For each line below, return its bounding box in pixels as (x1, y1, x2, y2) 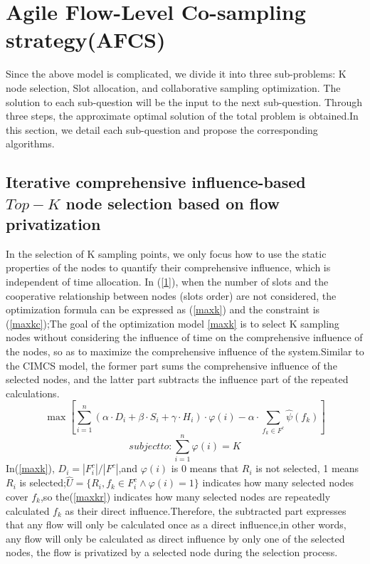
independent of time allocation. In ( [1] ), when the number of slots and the (6, 274, 329, 289)
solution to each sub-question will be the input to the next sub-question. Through (6, 94, 362, 109)
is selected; (19, 475, 66, 490)
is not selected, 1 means (255, 461, 359, 476)
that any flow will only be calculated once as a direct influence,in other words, (6, 517, 347, 532)
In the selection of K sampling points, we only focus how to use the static (6, 246, 327, 261)
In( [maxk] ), (6, 461, 55, 476)
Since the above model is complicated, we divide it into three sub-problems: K (6, 66, 347, 81)
